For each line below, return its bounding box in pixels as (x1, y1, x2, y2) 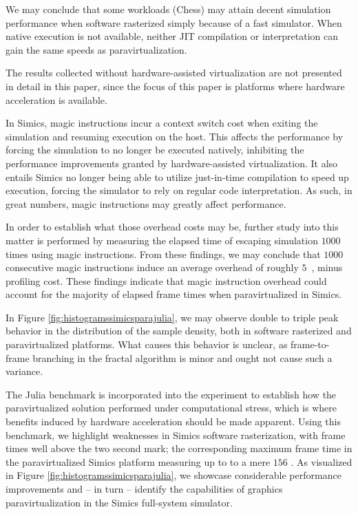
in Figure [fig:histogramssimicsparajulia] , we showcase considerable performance (6, 468, 341, 482)
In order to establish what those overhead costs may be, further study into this (6, 219, 339, 234)
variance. (6, 364, 43, 378)
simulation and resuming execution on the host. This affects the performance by (6, 129, 344, 143)
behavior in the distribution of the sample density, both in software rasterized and (6, 323, 352, 338)
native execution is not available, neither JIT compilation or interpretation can (6, 29, 339, 43)
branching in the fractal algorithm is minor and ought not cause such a (32, 350, 333, 365)
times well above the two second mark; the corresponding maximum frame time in (6, 441, 352, 456)
